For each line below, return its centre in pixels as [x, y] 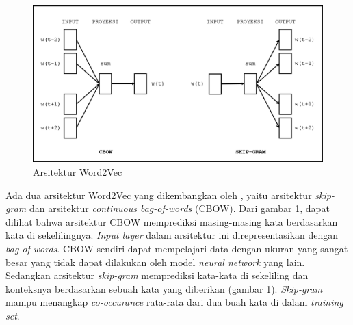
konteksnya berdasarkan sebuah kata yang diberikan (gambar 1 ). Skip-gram [164, 288]
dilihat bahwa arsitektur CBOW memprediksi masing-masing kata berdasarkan [172, 221]
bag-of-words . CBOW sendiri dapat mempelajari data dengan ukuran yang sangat [177, 248]
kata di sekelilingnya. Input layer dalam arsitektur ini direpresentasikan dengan [172, 235]
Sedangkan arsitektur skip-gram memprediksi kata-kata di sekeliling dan [157, 275]
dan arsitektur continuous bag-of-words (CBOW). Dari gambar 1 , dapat [179, 208]
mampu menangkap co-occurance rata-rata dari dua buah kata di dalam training [174, 302]
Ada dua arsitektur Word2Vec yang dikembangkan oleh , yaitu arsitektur [159, 195]
